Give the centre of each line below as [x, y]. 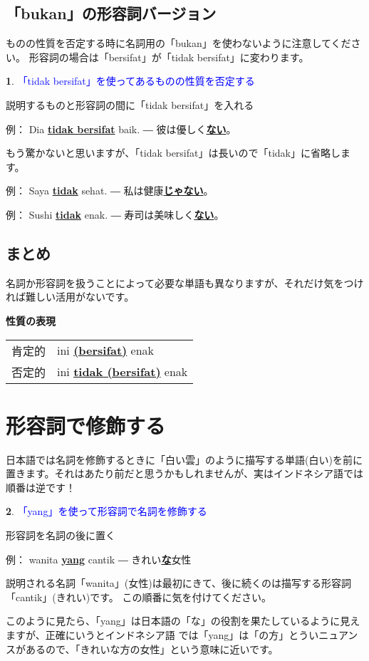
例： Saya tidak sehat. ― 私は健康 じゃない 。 [110, 191]
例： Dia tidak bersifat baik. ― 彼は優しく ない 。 [121, 129]
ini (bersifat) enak [106, 350]
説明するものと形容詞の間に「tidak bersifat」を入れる [130, 104]
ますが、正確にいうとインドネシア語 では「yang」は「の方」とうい [162, 635]
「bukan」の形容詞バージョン [111, 13]
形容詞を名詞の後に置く [61, 535]
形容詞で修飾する [86, 425]
